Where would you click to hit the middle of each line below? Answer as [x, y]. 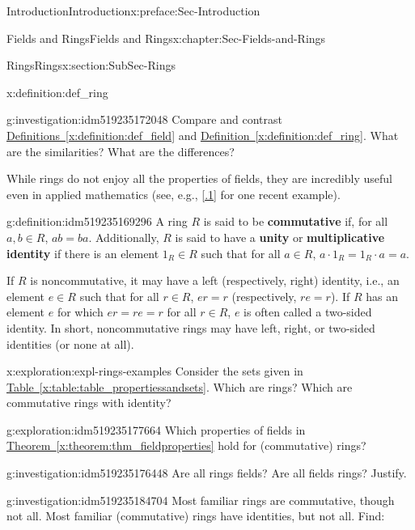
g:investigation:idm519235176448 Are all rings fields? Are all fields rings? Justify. [207, 473]
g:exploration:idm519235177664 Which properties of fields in [156, 429]
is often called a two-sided [308, 312]
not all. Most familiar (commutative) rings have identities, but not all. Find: [196, 516]
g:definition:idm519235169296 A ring [97, 221]
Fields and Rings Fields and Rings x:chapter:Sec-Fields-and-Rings [166, 38]
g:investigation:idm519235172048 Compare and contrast [144, 119]
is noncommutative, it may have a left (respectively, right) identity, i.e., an [215, 280]
